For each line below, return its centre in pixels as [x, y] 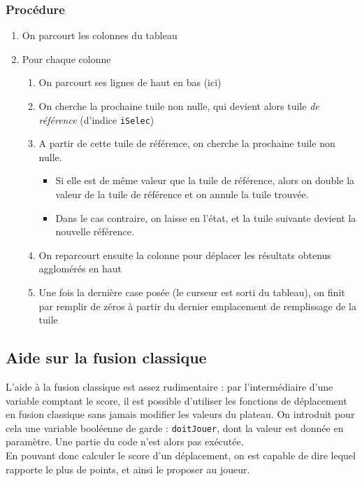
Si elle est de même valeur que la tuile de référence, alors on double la [205, 180]
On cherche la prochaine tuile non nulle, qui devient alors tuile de [179, 106]
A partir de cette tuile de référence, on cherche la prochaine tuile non [187, 143]
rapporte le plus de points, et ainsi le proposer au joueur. [128, 469]
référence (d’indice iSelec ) [96, 119]
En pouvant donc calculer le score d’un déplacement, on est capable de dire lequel [181, 455]
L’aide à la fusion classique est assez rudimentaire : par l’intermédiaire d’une [169, 386]
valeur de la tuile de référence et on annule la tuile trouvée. [182, 194]
